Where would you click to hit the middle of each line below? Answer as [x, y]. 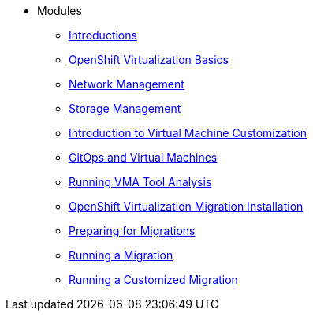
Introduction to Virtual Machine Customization [188, 133]
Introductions [103, 35]
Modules [60, 11]
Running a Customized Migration [153, 280]
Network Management [127, 84]
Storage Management [125, 108]
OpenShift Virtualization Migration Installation [186, 206]
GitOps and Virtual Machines [143, 157]
